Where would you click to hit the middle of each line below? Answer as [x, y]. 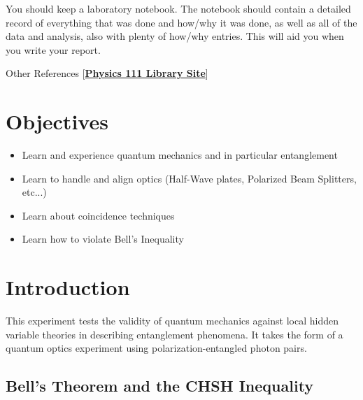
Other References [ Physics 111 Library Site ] [107, 73]
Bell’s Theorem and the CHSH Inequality [160, 386]
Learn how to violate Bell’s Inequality [103, 239]
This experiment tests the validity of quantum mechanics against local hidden [172, 321]
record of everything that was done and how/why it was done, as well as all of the [181, 22]
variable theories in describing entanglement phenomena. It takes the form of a [175, 334]
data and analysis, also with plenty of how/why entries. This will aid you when [175, 36]
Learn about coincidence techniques [98, 215]
